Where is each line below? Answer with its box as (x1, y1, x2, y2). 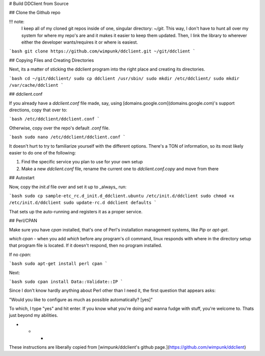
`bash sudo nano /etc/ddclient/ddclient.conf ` (9, 134, 126, 140)
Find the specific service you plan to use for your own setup (21, 159, 143, 165)
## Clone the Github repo (9, 10, 61, 16)
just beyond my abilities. (9, 312, 58, 318)
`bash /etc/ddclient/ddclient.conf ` (9, 116, 100, 122)
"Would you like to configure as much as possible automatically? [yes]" (9, 297, 153, 303)
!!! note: (9, 19, 25, 25)
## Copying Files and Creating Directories (9, 57, 94, 63)
